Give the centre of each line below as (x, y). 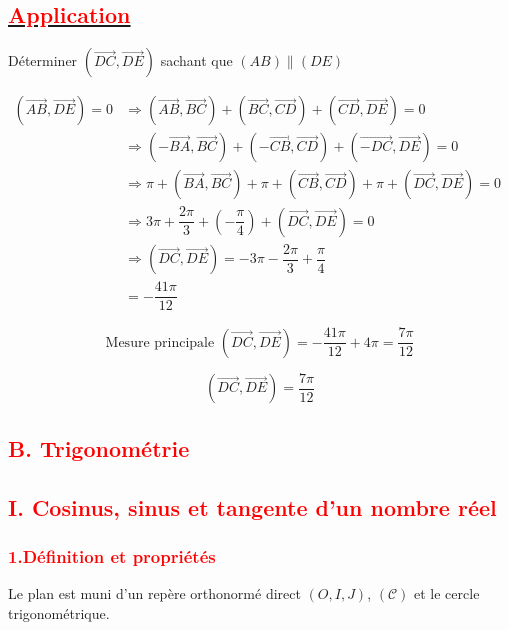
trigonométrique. (59, 612)
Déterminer (43, 60)
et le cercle (447, 593)
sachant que (196, 60)
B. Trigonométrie (99, 447)
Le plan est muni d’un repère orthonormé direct (154, 593)
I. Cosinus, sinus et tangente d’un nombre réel (252, 506)
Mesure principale (160, 342)
